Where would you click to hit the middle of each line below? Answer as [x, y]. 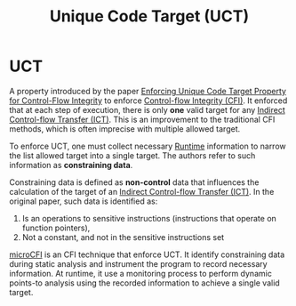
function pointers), [56, 228]
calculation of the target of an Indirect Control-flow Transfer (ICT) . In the [142, 191]
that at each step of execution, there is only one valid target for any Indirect [148, 109]
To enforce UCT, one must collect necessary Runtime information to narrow [148, 146]
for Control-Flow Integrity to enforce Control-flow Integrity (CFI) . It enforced [148, 101]
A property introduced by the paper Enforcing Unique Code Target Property [148, 91]
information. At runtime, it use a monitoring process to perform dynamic [141, 273]
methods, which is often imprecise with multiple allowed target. [125, 129]
